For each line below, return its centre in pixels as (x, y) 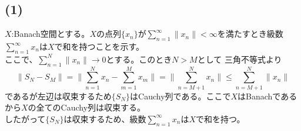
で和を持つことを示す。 (99, 46)
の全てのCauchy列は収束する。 (87, 107)
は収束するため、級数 (105, 118)
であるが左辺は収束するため (58, 96)
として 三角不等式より (240, 59)
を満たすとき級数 (250, 34)
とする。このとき (139, 59)
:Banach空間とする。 (51, 34)
